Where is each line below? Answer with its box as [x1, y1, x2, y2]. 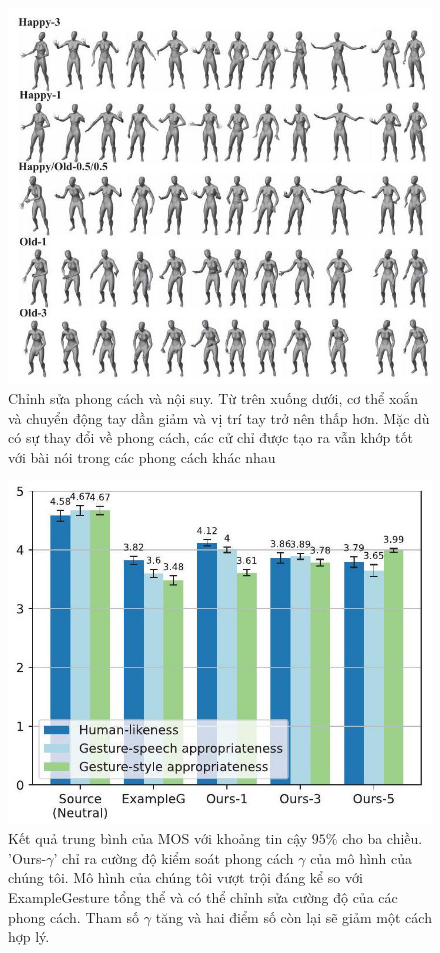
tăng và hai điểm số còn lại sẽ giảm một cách [155, 906, 432, 927]
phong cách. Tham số [8, 906, 140, 927]
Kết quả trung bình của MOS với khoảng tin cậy [8, 828, 308, 849]
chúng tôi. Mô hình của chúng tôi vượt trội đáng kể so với [8, 867, 363, 888]
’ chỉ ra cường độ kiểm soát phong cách [53, 847, 294, 868]
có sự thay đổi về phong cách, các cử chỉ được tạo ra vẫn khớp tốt [8, 427, 413, 448]
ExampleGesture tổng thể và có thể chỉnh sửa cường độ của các [8, 886, 398, 907]
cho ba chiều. [342, 828, 423, 849]
